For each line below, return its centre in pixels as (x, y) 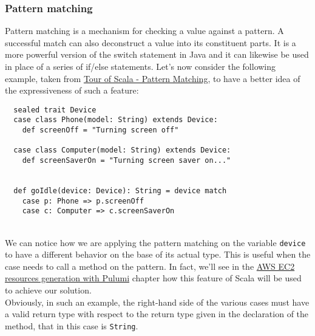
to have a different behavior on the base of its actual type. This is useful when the (158, 254)
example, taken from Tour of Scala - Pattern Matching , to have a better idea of (153, 78)
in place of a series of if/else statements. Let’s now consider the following (141, 66)
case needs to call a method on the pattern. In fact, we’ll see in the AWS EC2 (150, 266)
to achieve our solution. (48, 290)
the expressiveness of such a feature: (72, 90)
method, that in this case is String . (72, 325)
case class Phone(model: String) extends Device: (116, 120)
